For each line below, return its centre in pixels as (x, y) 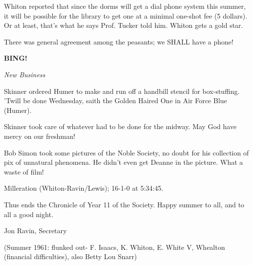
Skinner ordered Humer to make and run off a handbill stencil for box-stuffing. (122, 91)
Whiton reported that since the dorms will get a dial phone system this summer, (125, 6)
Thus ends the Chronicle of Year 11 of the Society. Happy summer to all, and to (124, 204)
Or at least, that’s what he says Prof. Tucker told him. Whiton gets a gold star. (124, 25)
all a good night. (29, 214)
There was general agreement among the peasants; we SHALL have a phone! (119, 41)
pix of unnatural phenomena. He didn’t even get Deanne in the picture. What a (124, 162)
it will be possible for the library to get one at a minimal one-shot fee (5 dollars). (126, 15)
